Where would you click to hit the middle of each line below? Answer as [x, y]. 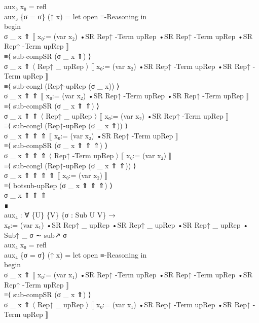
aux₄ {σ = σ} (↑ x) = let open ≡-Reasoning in [76, 254]
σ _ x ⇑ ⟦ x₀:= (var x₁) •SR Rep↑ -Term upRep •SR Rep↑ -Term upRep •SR [128, 275]
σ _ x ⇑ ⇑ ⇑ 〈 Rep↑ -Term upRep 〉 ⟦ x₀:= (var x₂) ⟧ [88, 155]
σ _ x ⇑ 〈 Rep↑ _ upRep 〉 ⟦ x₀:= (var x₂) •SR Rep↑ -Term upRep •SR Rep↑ [127, 66]
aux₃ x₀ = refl [25, 6]
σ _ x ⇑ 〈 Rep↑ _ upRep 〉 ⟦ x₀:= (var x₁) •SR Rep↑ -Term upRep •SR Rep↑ [127, 304]
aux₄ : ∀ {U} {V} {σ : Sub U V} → [60, 215]
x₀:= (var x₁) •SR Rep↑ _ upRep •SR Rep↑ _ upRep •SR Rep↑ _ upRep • [126, 225]
